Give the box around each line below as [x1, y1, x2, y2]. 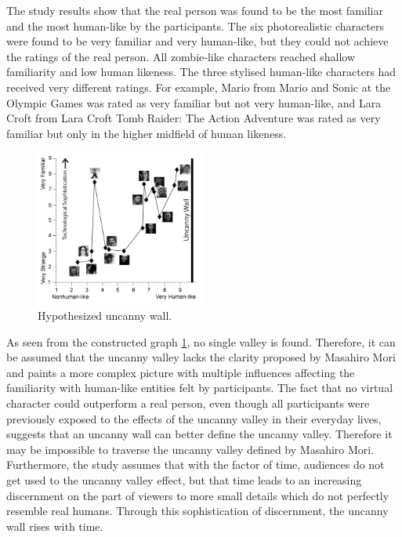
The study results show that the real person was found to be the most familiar [6, 2, 383, 18]
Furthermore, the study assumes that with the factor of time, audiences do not [6, 456, 385, 473]
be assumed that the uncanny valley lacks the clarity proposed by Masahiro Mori [6, 349, 396, 365]
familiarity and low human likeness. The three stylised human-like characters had [6, 63, 397, 80]
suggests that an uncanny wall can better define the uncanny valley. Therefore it [6, 426, 393, 442]
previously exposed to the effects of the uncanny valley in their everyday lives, [6, 410, 382, 426]
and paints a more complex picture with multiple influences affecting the [6, 364, 355, 380]
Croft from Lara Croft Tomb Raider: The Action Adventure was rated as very [6, 110, 381, 126]
